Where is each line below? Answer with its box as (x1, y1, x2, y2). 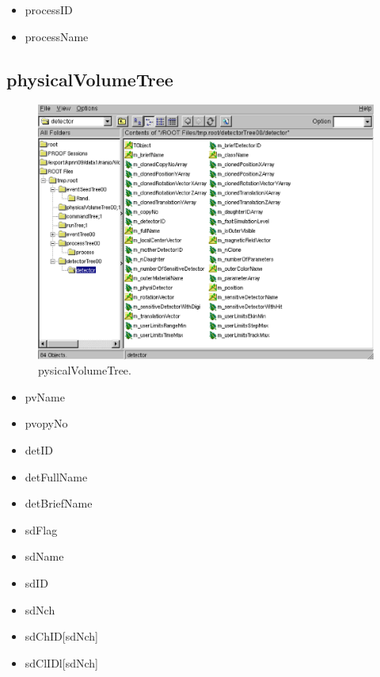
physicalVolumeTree (6, 67, 173, 91)
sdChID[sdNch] (25, 628, 98, 645)
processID (25, 2, 73, 17)
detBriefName (25, 495, 93, 512)
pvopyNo (25, 415, 68, 432)
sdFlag (25, 521, 58, 538)
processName (25, 28, 89, 44)
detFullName (25, 468, 88, 485)
